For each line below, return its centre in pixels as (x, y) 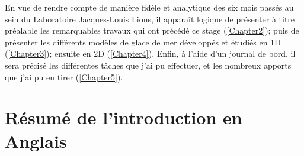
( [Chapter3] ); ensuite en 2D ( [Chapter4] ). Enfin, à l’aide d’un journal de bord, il (150, 53)
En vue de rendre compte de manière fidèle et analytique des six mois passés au (149, 7)
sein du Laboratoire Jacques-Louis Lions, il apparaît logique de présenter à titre (150, 19)
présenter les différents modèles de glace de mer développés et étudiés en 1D (143, 42)
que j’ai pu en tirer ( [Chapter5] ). (64, 77)
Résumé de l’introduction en (124, 117)
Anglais (36, 140)
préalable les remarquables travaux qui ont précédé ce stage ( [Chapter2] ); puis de (152, 30)
